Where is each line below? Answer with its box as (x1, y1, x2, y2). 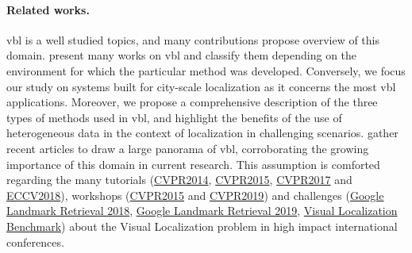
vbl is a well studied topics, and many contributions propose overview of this (6, 31, 379, 48)
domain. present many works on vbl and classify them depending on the (6, 47, 357, 63)
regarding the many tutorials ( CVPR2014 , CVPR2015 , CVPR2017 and (6, 171, 352, 188)
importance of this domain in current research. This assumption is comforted (6, 155, 380, 172)
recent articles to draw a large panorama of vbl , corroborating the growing (6, 140, 369, 156)
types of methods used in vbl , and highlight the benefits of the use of (6, 109, 342, 125)
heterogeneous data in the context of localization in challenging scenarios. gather (6, 125, 399, 141)
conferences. (6, 233, 64, 250)
